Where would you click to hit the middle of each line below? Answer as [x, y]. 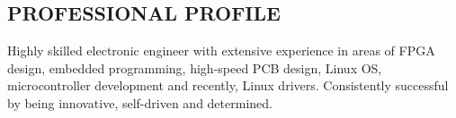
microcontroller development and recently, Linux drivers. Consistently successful [228, 85]
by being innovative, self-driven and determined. [140, 102]
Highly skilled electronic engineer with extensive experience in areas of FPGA [221, 51]
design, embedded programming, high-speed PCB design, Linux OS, [195, 67]
